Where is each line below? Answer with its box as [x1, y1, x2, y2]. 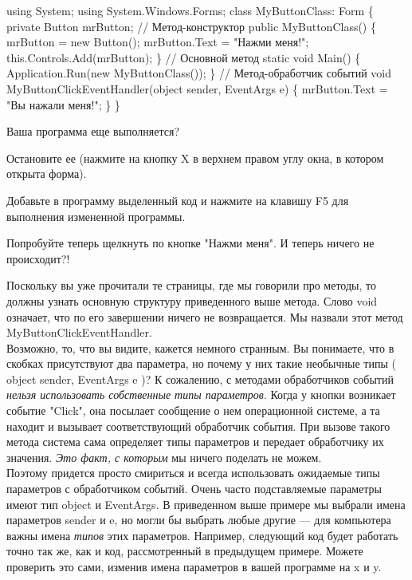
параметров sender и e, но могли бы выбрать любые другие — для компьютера [6, 511, 391, 528]
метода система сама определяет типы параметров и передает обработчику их [6, 433, 384, 450]
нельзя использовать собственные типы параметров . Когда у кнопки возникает [6, 386, 396, 403]
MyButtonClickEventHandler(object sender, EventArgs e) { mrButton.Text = [6, 80, 388, 97]
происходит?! [6, 250, 70, 266]
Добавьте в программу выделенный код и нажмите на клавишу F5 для [6, 191, 349, 208]
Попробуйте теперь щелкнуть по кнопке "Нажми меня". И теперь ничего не [6, 235, 375, 251]
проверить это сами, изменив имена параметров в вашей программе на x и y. [6, 558, 382, 574]
